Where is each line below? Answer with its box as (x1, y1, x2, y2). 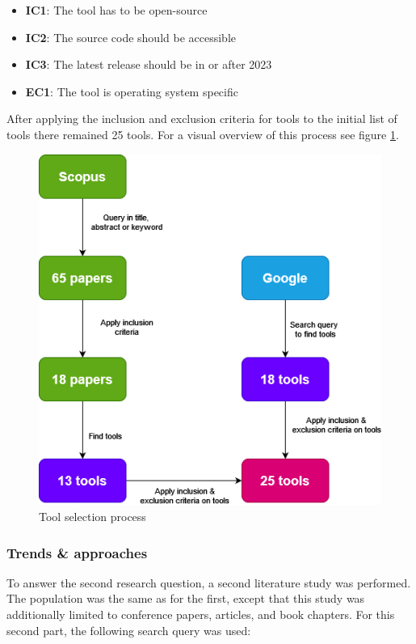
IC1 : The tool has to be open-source (25, 2, 208, 18)
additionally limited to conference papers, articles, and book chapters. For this (6, 606, 395, 623)
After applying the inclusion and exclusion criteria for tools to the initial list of (6, 110, 397, 127)
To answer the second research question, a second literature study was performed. (6, 574, 411, 591)
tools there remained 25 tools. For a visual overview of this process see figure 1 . (6, 125, 399, 142)
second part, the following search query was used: (6, 621, 251, 638)
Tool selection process (39, 508, 146, 525)
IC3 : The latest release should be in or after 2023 (25, 56, 272, 73)
